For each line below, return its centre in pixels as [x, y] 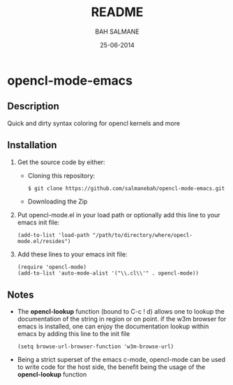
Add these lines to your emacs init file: [72, 254]
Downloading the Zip [58, 202]
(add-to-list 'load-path [53, 235]
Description [33, 107]
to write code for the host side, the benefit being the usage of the [111, 367]
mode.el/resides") [44, 242]
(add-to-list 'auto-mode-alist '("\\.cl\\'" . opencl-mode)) [108, 273]
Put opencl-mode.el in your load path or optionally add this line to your [119, 215]
